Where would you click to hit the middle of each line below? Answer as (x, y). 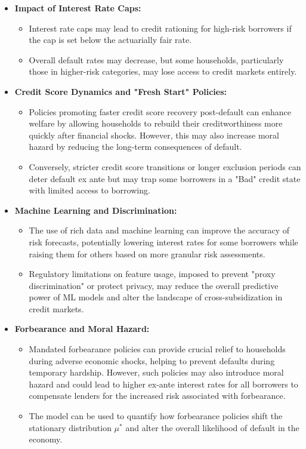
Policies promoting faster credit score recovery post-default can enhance (160, 111)
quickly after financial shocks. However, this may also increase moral (154, 135)
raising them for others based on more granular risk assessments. (147, 253)
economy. (46, 439)
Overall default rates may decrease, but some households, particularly (156, 59)
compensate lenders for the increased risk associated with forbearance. (157, 396)
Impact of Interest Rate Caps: (78, 8)
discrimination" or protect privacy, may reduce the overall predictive (154, 285)
